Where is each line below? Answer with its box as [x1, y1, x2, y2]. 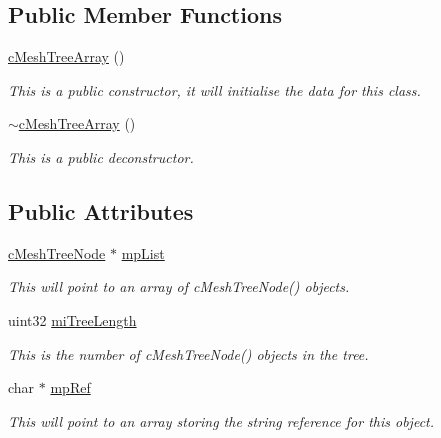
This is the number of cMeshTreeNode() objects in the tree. [8, 343, 369, 364]
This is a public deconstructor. [8, 146, 194, 167]
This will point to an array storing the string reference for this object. [8, 410, 435, 431]
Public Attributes [8, 195, 194, 226]
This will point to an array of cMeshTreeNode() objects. [8, 276, 350, 297]
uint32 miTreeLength [8, 309, 137, 330]
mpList [121, 242, 165, 263]
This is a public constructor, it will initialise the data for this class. [8, 79, 421, 100]
